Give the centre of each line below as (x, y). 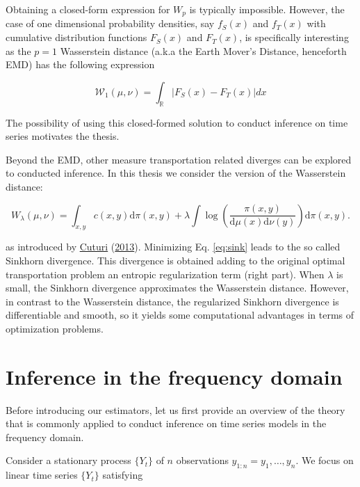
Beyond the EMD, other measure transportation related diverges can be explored (179, 159)
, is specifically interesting (294, 37)
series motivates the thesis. (63, 136)
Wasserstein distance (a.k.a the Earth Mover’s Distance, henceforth (203, 50)
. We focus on (325, 460)
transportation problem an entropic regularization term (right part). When (165, 274)
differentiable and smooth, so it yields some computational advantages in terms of (180, 315)
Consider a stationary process (68, 460)
